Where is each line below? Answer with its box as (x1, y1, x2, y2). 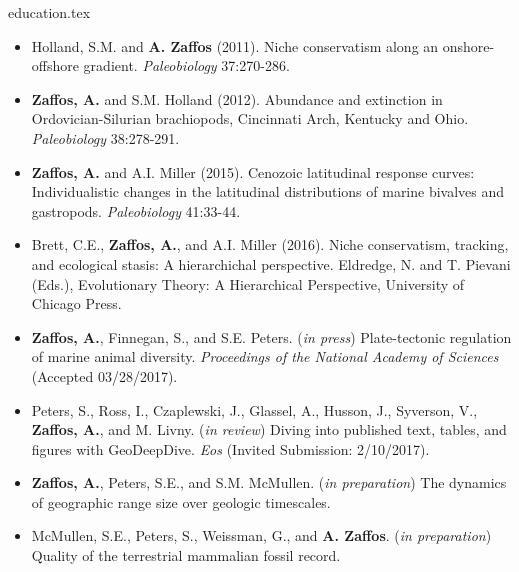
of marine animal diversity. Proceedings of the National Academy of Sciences (31, 346, 499, 367)
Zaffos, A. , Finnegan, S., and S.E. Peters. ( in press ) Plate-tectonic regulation (31, 326, 512, 347)
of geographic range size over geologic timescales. (31, 491, 331, 512)
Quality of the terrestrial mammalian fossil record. (31, 545, 341, 566)
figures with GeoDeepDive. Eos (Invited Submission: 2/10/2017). (31, 438, 430, 459)
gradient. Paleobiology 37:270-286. (83, 55, 290, 76)
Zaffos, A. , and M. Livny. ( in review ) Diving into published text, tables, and (31, 419, 507, 440)
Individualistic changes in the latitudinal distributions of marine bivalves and (31, 181, 505, 202)
